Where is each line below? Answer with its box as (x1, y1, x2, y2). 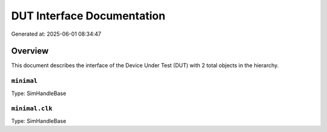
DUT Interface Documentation (11, 9, 166, 22)
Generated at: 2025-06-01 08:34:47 (11, 30, 101, 38)
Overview (11, 46, 49, 56)
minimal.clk (11, 105, 53, 113)
